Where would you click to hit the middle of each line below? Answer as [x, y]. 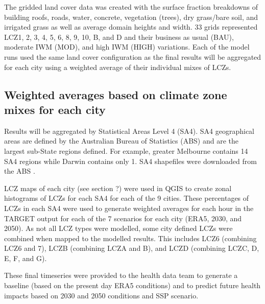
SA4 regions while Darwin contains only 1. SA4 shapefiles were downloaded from [130, 161]
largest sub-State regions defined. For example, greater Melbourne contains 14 [126, 150]
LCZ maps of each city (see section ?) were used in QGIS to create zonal [118, 188]
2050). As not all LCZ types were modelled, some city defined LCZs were [118, 228]
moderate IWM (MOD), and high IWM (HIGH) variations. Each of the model [127, 47]
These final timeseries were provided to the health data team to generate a [121, 275]
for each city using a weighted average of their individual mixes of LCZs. [118, 67]
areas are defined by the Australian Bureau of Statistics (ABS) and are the [122, 141]
